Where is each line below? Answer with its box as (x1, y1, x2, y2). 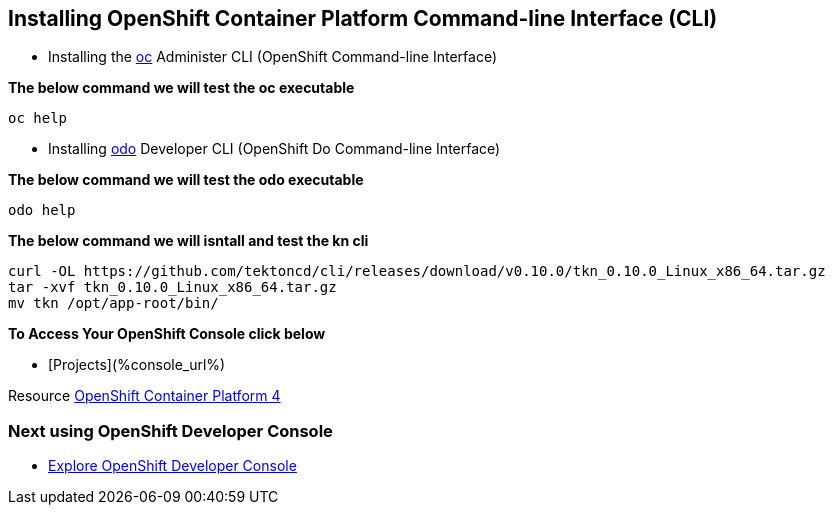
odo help (8, 202, 76, 219)
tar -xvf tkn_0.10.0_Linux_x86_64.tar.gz (8, 279, 337, 296)
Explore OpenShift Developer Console (48, 457, 297, 475)
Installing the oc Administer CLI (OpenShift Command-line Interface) (48, 48, 497, 66)
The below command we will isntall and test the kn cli (8, 232, 369, 250)
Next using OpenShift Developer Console (8, 420, 333, 441)
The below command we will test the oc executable (8, 79, 355, 97)
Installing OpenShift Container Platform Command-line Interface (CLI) (8, 6, 718, 31)
